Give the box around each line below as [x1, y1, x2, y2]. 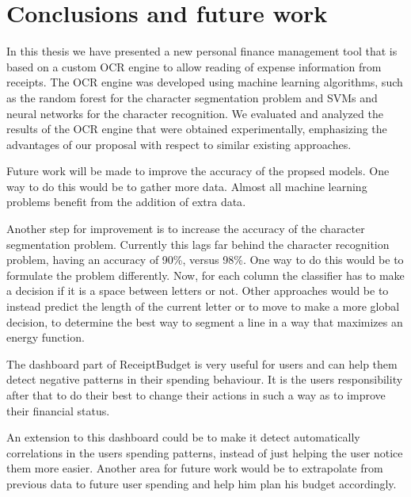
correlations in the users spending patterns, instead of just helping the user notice [6, 444, 403, 461]
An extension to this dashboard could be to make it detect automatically [6, 429, 360, 445]
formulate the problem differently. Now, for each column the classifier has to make [6, 266, 405, 283]
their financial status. [6, 402, 110, 419]
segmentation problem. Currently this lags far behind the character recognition [6, 235, 390, 252]
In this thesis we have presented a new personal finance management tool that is [6, 43, 398, 59]
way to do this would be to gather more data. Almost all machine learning [6, 178, 367, 194]
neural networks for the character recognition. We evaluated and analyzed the [6, 105, 383, 121]
